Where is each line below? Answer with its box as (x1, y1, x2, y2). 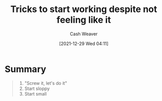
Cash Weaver (70, 31, 98, 37)
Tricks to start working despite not (10, 4, 157, 15)
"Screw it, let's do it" (24, 80, 67, 86)
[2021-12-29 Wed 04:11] (59, 40, 109, 46)
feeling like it (56, 14, 111, 26)
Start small (24, 90, 47, 96)
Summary (5, 63, 46, 75)
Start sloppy (24, 85, 50, 91)
